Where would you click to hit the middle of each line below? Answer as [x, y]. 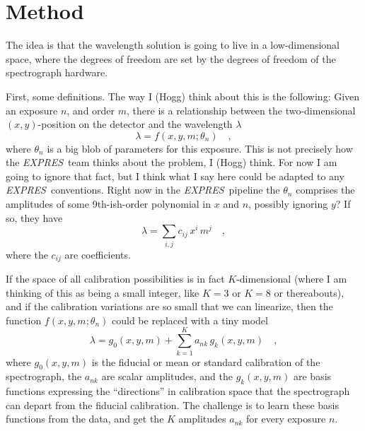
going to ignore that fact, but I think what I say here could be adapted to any [175, 176]
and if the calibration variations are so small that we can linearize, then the [169, 306]
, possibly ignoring [288, 204]
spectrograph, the [44, 376]
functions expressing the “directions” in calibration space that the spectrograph [178, 391]
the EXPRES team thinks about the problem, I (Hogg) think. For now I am [172, 162]
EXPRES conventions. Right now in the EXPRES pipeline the [143, 190]
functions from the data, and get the [85, 419]
